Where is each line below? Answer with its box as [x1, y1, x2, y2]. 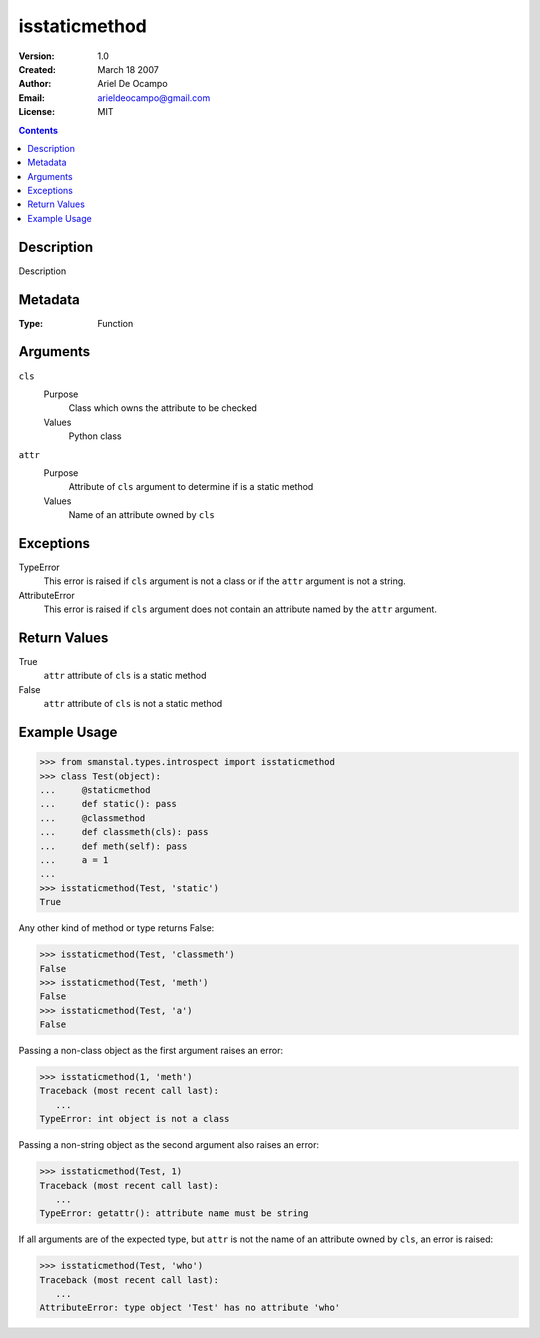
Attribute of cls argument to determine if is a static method [68, 481, 314, 493]
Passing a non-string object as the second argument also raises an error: [18, 1139, 320, 1151]
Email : [18, 91, 45, 104]
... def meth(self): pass [39, 840, 188, 852]
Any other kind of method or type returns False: [18, 922, 215, 934]
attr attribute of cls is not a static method [43, 698, 223, 710]
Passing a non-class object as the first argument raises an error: [18, 1045, 284, 1057]
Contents [18, 124, 59, 136]
